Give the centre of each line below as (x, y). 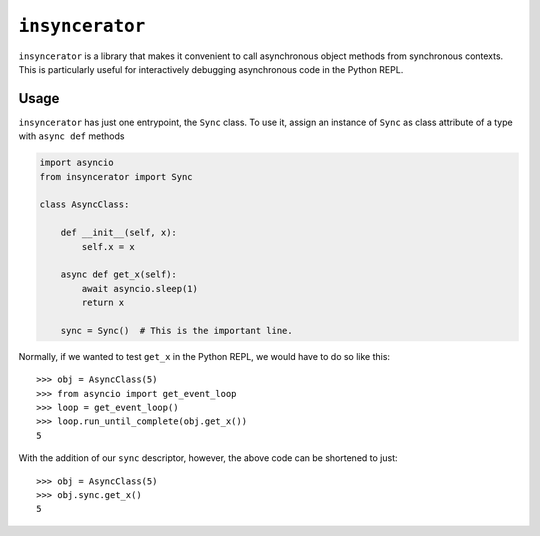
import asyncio (76, 163)
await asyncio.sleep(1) (140, 288)
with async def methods (71, 136)
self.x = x (108, 246)
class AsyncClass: (84, 204)
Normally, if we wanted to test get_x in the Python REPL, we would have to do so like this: (204, 356)
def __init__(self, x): (118, 233)
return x (103, 303)
